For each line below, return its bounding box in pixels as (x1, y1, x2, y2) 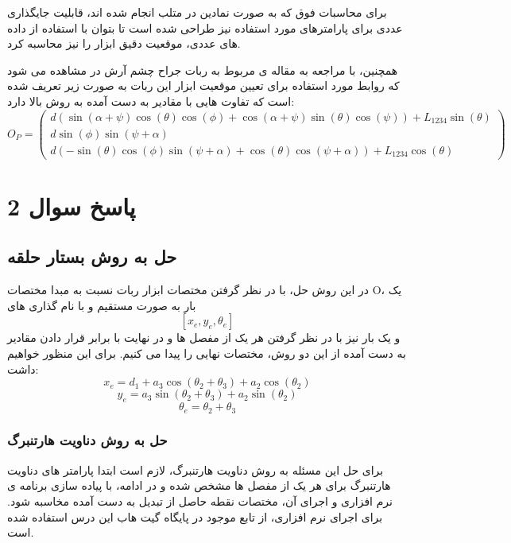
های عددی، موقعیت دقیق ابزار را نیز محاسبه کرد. (7, 35, 241, 52)
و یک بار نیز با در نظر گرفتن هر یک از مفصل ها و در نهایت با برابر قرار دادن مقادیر (7, 329, 401, 346)
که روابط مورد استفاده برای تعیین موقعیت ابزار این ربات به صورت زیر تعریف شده (7, 77, 400, 94)
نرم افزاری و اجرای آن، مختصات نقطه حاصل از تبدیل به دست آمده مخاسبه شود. (7, 492, 393, 509)
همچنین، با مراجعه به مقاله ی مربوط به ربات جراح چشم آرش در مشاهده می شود (7, 61, 398, 78)
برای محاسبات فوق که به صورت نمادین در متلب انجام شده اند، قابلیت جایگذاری (7, 4, 387, 20)
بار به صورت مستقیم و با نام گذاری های (7, 297, 196, 313)
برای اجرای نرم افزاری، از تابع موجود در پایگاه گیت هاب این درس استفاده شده (7, 508, 383, 525)
